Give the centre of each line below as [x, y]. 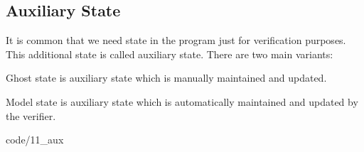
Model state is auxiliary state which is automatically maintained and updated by [182, 101]
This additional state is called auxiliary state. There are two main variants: [170, 54]
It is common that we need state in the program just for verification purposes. [176, 40]
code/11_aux [35, 140]
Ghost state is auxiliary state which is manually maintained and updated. [166, 78]
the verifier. [31, 115]
